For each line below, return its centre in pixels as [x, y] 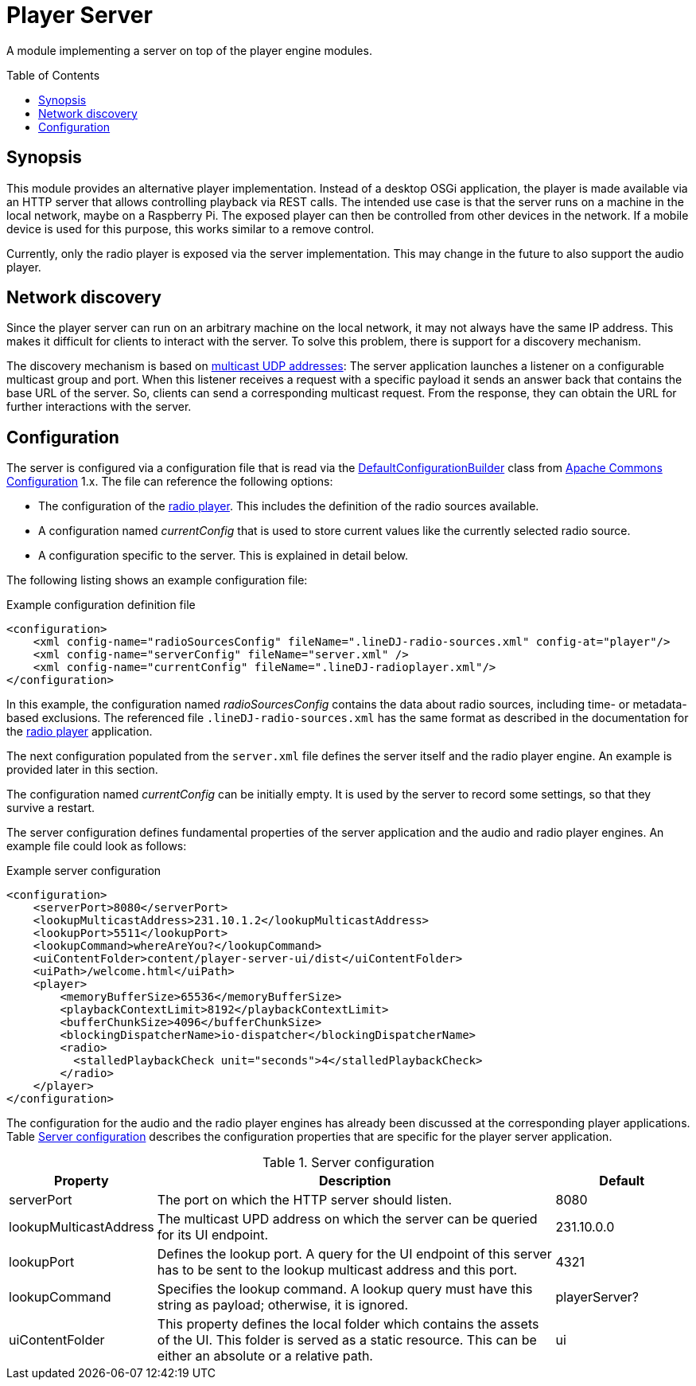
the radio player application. [80, 732]
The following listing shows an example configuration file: [157, 580]
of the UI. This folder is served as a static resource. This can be [347, 1340]
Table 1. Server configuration [348, 1163]
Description [355, 1181]
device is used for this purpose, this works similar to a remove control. [191, 228]
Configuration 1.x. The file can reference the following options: [170, 482]
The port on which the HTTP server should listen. [305, 1200]
